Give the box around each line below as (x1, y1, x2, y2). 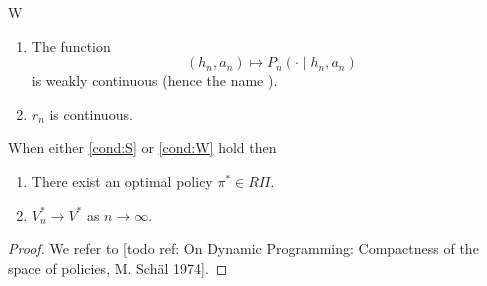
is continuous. (49, 103, 133, 124)
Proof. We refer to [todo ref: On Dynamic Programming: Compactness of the (8, 238, 479, 259)
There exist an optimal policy (31, 170, 213, 191)
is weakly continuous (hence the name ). (31, 70, 278, 91)
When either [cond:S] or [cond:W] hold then (8, 137, 277, 158)
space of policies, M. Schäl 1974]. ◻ (8, 257, 228, 278)
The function (31, 35, 111, 56)
